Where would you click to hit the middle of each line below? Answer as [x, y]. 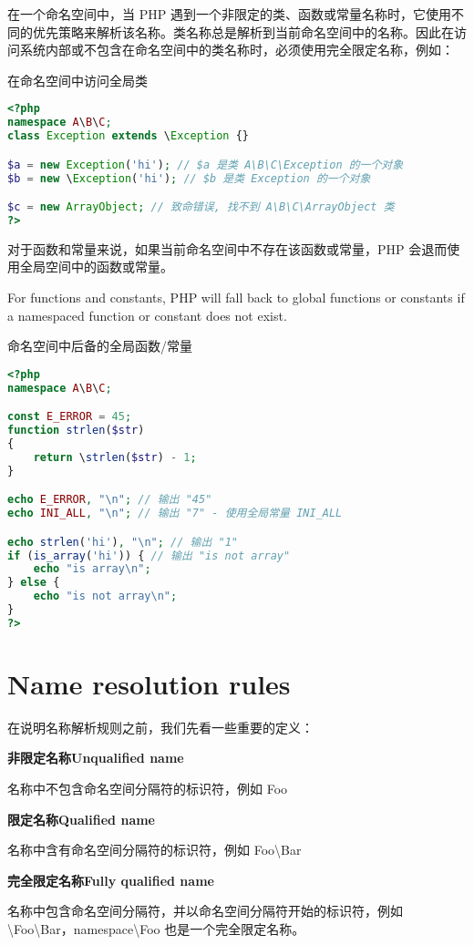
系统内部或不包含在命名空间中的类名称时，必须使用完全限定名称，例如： [237, 50]
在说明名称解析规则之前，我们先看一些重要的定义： [160, 727]
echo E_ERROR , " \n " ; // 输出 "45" [110, 500]
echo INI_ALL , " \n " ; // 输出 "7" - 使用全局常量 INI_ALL [175, 514]
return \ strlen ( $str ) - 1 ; [115, 457]
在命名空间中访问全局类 [77, 80]
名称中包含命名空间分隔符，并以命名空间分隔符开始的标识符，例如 [205, 911]
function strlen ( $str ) [76, 431]
